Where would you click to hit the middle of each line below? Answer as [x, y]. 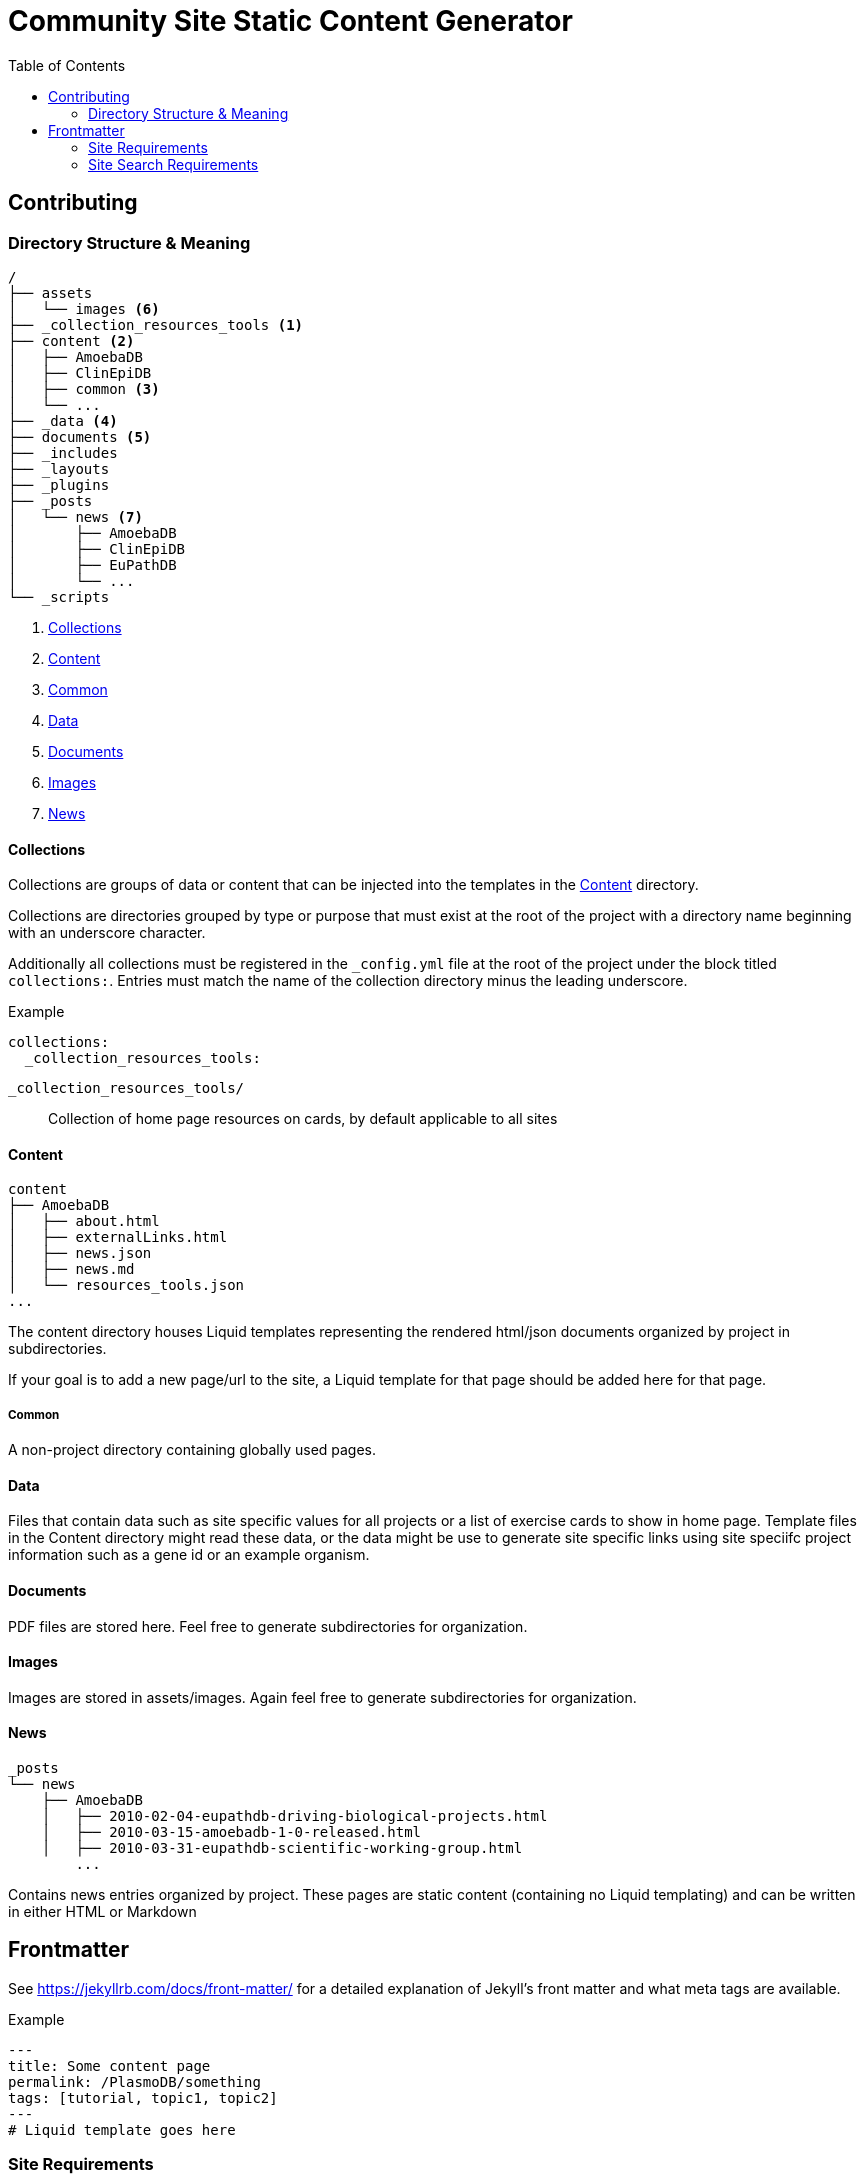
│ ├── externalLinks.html [118, 1237]
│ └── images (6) [84, 308]
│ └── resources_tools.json [126, 1285]
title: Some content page [109, 2065]
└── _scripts [59, 596]
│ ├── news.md [71, 1269]
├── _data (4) [63, 420]
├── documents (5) [80, 436]
